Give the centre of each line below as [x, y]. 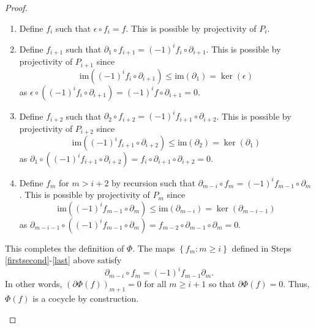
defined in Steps [261, 248]
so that [222, 284]
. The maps [154, 248]
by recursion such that [153, 182]
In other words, [34, 284]
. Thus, [296, 284]
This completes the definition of [65, 248]
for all [155, 284]
